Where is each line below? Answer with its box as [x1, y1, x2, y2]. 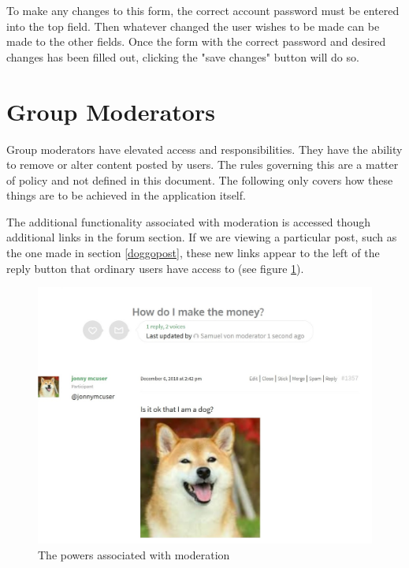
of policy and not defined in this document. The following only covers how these [6, 171, 393, 188]
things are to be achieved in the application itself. [6, 187, 246, 204]
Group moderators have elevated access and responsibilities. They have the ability [6, 140, 403, 157]
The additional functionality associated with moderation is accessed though [6, 213, 371, 230]
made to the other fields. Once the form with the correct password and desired [6, 33, 386, 50]
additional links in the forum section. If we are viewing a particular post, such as [6, 229, 397, 245]
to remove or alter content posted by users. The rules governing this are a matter [6, 156, 399, 173]
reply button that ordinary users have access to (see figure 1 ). [6, 260, 304, 276]
